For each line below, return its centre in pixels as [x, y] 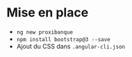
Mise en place [48, 13]
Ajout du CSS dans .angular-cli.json [71, 46]
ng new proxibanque [45, 32]
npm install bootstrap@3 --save [63, 39]
